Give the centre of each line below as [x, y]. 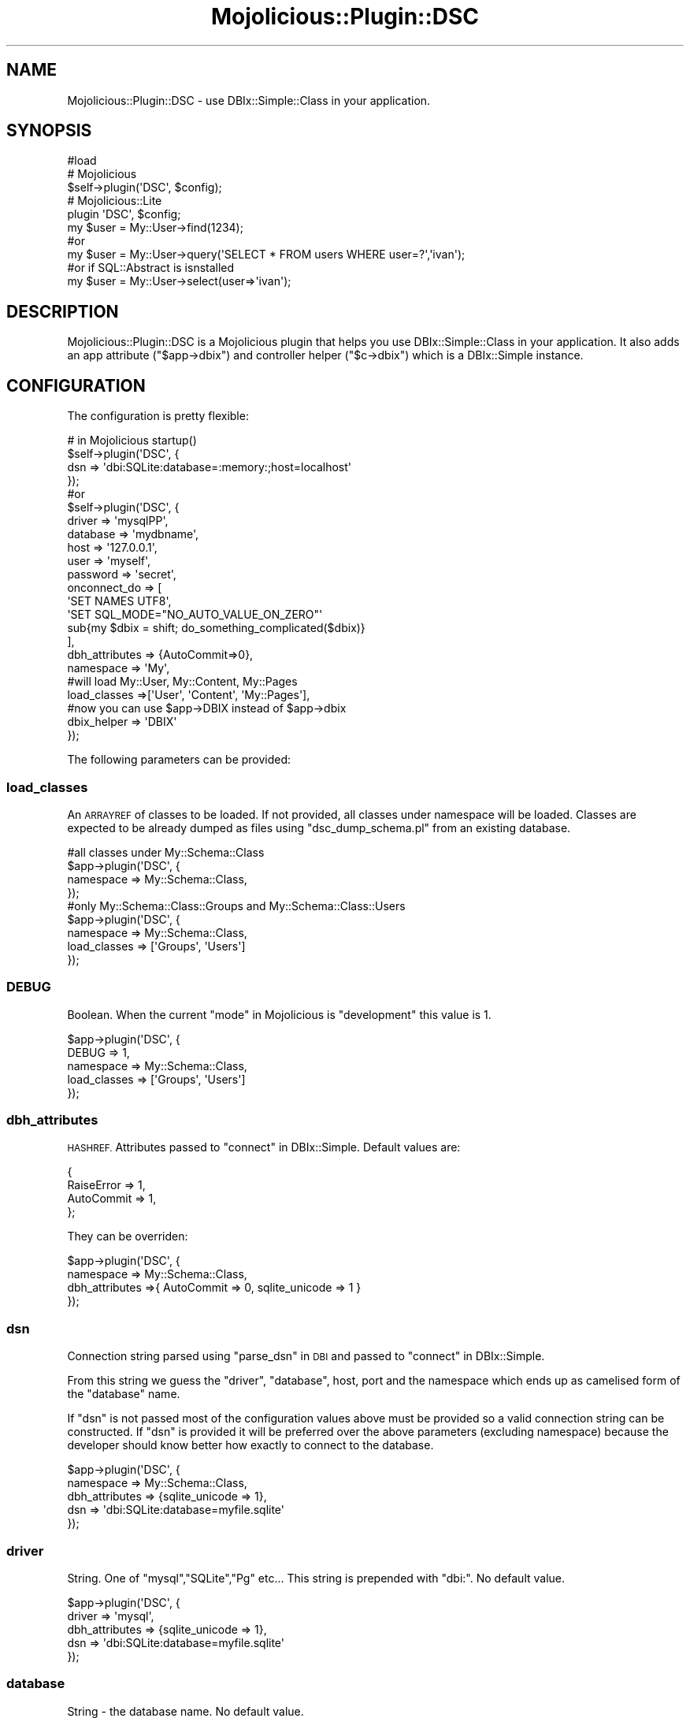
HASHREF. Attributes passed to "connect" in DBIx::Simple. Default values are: [264, 1147]
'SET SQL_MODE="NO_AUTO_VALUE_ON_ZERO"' [195, 615]
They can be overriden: [128, 1236]
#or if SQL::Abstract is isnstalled [151, 268]
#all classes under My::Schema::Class [166, 852]
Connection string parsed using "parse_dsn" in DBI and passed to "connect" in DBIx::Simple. [306, 1356]
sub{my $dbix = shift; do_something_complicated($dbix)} [216, 628]
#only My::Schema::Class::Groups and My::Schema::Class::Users [236, 905]
